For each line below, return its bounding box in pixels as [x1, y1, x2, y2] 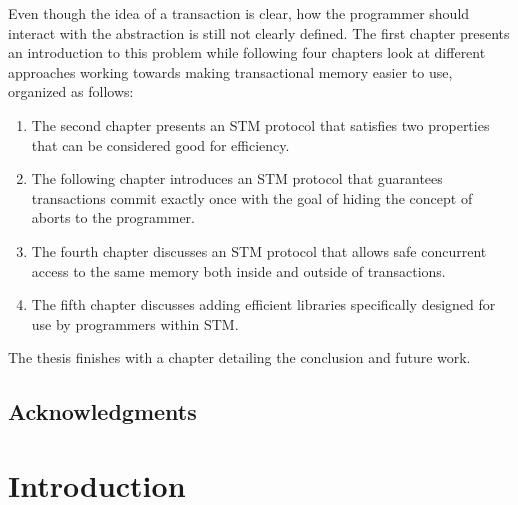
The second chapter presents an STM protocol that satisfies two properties [31, 114, 490, 135]
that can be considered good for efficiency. [31, 134, 290, 155]
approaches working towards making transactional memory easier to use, [8, 61, 453, 82]
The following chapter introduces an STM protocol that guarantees [31, 168, 443, 189]
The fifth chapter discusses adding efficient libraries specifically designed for [31, 294, 496, 315]
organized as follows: [8, 81, 134, 102]
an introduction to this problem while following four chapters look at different [8, 42, 486, 63]
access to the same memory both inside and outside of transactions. [31, 260, 446, 281]
